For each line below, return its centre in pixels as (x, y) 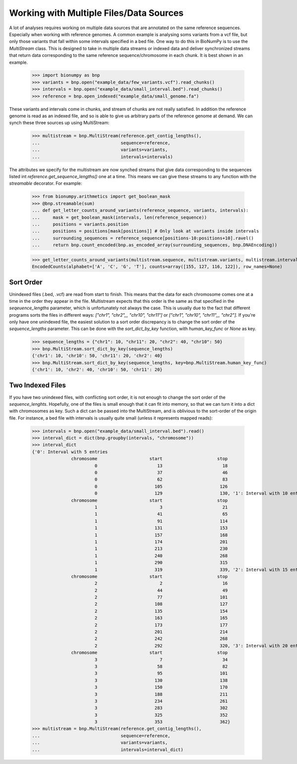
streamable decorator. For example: (46, 184)
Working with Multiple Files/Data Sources (97, 13)
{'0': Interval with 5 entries (70, 452)
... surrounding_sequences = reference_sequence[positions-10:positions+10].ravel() (143, 238)
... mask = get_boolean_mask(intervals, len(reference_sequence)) (120, 217)
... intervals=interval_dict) (108, 749)
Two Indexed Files (38, 385)
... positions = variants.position (80, 224)
